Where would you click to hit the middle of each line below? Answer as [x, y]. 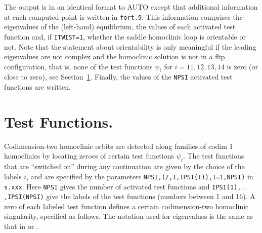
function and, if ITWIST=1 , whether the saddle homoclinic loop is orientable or [125, 36]
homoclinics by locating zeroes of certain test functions [89, 156]
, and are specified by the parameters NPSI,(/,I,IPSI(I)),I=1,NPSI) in [140, 176]
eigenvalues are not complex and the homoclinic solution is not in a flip [115, 56]
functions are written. [38, 87]
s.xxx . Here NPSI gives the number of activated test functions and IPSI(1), [123, 186]
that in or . [21, 226]
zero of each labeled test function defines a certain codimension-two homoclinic [126, 206]
